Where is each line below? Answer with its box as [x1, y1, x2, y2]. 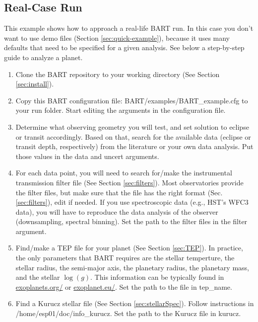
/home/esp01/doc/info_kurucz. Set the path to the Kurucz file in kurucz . [15, 308, 241, 319]
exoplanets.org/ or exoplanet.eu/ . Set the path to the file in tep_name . [15, 281, 232, 292]
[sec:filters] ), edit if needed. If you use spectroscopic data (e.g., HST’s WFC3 [15, 197, 249, 207]
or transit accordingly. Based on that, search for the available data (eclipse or [15, 131, 251, 142]
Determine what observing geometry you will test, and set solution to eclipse [15, 121, 249, 132]
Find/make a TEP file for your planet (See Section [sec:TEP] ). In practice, [15, 242, 243, 253]
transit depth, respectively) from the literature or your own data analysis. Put [15, 141, 254, 152]
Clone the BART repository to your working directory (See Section [15, 69, 220, 79]
